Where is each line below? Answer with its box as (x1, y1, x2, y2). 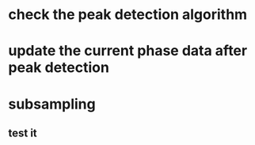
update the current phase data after (8, 42, 248, 60)
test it (8, 126, 37, 139)
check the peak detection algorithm (8, 6, 248, 24)
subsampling (8, 95, 97, 113)
